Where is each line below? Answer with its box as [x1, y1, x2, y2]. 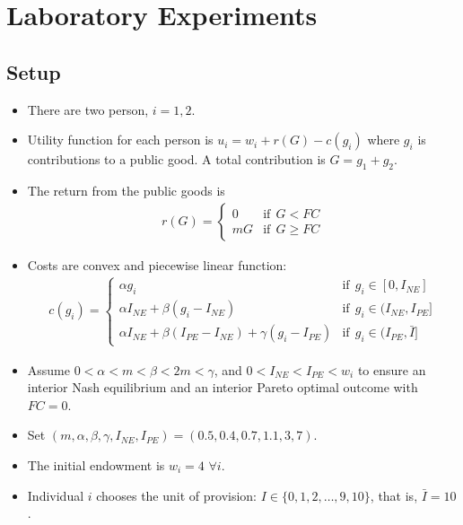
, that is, [370, 486, 418, 504]
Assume [27, 360, 70, 379]
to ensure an [357, 360, 426, 379]
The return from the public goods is [27, 180, 225, 199]
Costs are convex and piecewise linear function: [27, 255, 287, 274]
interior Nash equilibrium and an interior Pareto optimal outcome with [27, 378, 418, 397]
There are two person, [27, 100, 149, 118]
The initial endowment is [27, 456, 165, 474]
